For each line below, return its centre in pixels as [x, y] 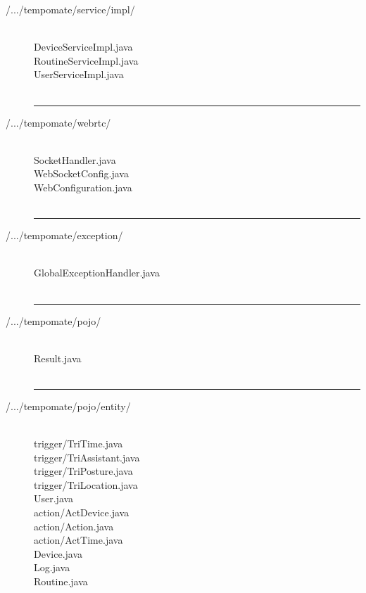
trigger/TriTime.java [78, 444]
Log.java [52, 567]
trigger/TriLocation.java [86, 484]
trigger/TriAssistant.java [87, 457]
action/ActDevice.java [82, 512]
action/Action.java [74, 526]
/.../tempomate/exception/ [64, 235]
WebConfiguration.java [83, 187]
